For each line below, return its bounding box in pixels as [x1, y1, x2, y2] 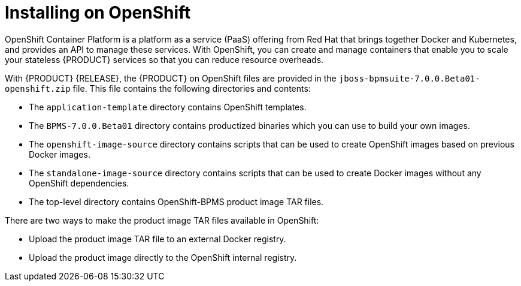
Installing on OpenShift [5, 2, 191, 23]
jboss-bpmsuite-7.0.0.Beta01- [338, 73, 480, 83]
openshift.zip [5, 83, 71, 94]
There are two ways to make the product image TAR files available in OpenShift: [5, 215, 319, 225]
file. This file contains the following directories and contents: [72, 83, 311, 94]
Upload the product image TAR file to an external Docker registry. [29, 233, 286, 244]
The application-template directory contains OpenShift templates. [29, 101, 307, 112]
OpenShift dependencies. [29, 177, 129, 188]
